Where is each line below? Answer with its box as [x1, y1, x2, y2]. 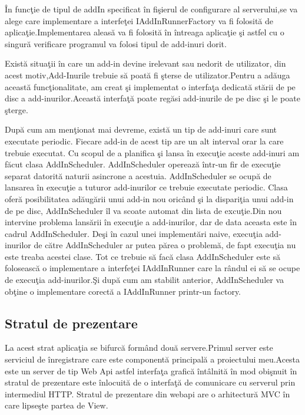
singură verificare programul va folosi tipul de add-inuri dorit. [5, 37, 227, 50]
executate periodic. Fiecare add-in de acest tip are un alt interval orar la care [5, 134, 284, 147]
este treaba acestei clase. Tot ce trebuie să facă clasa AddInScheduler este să [5, 250, 280, 262]
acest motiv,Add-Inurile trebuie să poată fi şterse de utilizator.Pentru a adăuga [5, 68, 290, 81]
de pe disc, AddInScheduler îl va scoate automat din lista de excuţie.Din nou [5, 204, 282, 216]
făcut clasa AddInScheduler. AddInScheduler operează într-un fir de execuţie [5, 158, 281, 170]
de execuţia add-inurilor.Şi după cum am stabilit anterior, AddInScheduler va [5, 274, 284, 286]
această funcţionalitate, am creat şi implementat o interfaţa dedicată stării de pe [5, 80, 296, 93]
